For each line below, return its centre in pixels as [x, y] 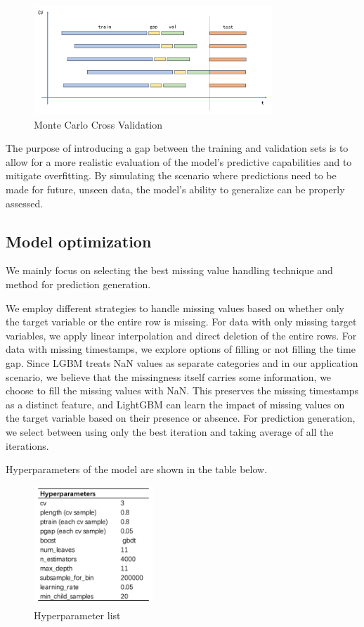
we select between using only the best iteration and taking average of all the [170, 431]
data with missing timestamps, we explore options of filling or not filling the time [181, 349]
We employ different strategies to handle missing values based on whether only [175, 308]
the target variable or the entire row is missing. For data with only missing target [181, 322]
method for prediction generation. [78, 284]
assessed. [25, 203]
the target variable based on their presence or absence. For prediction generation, [181, 418]
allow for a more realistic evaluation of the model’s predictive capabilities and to [179, 161]
